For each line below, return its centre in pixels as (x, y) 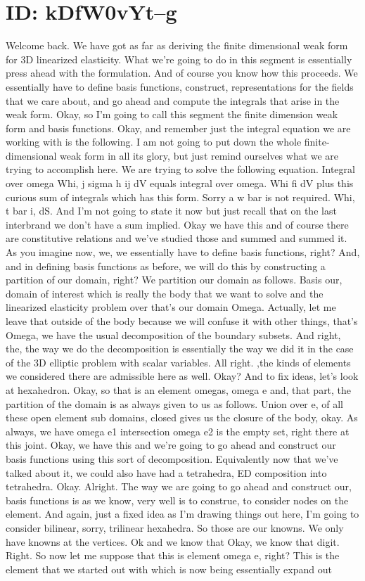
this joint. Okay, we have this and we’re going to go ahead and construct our (171, 445)
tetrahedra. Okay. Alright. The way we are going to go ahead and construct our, (179, 486)
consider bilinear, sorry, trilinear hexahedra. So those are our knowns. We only (175, 527)
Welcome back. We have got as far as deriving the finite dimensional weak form (177, 45)
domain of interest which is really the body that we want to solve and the (165, 293)
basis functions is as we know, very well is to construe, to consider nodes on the (177, 500)
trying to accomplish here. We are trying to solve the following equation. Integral (180, 169)
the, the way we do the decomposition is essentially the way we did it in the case (180, 349)
